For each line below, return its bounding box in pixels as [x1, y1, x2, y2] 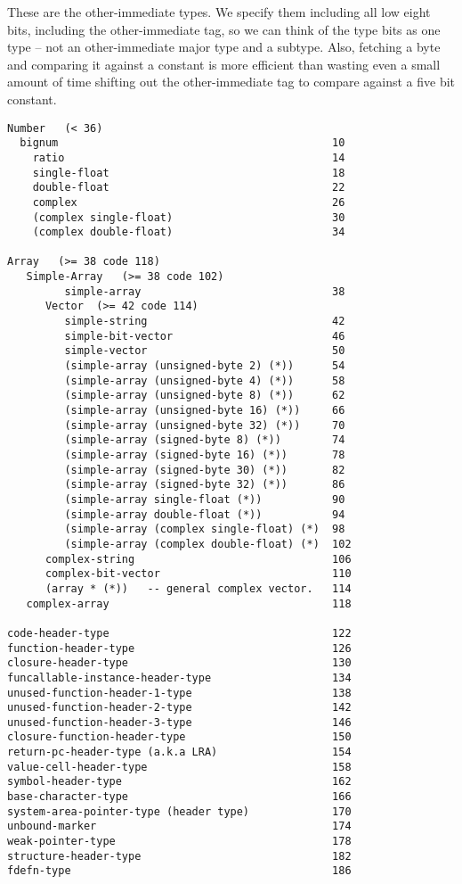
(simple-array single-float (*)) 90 [64, 492, 345, 506]
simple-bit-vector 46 [64, 329, 345, 343]
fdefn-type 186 [7, 864, 352, 878]
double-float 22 [32, 181, 345, 194]
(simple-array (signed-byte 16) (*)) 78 [64, 449, 345, 461]
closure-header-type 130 [7, 657, 352, 670]
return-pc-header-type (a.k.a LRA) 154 [7, 746, 352, 759]
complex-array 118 [26, 597, 352, 610]
